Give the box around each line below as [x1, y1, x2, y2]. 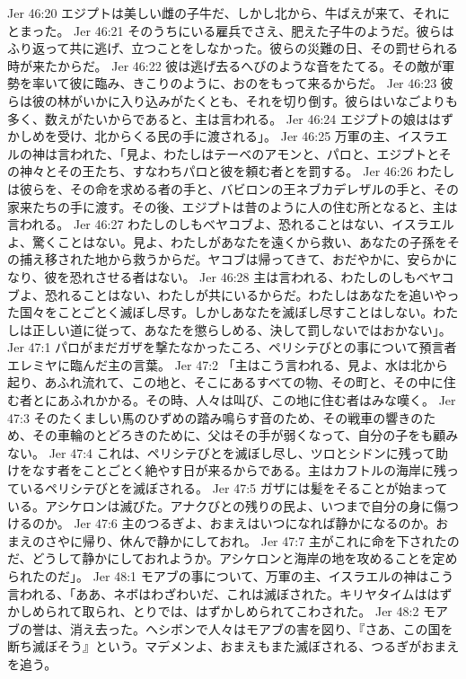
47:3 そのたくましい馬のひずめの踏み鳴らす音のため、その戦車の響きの [7, 408, 424, 427]
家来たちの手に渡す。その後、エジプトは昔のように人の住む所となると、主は [7, 197, 458, 216]
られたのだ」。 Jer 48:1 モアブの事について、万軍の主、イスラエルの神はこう [7, 567, 454, 585]
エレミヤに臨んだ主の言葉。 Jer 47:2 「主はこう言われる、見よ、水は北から [7, 355, 449, 374]
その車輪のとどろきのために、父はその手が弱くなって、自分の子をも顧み [31, 426, 459, 445]
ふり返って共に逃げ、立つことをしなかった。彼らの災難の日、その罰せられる [7, 39, 459, 57]
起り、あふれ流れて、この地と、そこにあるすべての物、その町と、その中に [7, 373, 444, 392]
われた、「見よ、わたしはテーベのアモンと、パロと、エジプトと [69, 144, 439, 163]
